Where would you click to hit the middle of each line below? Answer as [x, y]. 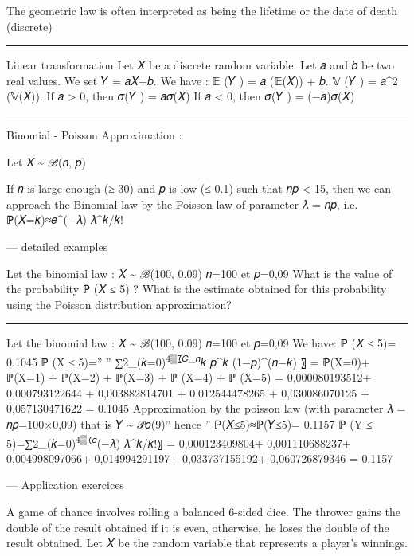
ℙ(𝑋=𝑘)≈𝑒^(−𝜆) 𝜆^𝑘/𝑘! [65, 219]
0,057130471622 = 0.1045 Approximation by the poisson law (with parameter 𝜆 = [206, 408]
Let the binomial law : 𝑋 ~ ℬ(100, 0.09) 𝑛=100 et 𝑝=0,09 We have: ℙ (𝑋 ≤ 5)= [201, 343]
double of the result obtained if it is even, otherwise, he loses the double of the [198, 527]
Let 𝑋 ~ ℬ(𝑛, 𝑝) [46, 161]
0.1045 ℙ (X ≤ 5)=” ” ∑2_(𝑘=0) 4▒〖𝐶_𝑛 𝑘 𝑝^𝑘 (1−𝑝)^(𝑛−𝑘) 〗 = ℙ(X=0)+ [188, 360]
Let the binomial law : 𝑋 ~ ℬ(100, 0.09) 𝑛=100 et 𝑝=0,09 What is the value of [199, 273]
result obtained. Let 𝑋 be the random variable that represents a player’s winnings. [207, 543]
